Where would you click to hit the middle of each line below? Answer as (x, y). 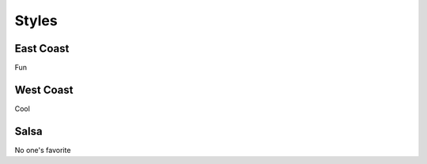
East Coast (42, 48)
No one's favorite (43, 150)
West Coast (44, 89)
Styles (36, 20)
